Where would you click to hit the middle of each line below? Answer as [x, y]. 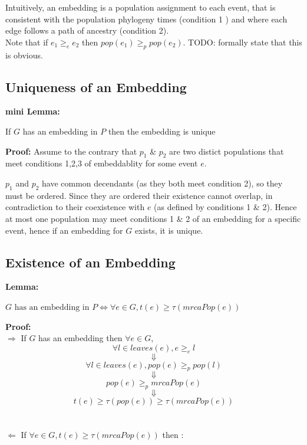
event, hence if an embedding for [64, 230]
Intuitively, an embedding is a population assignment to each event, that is [141, 7]
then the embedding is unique [162, 131]
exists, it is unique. [169, 230]
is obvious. [24, 55]
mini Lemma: [33, 111]
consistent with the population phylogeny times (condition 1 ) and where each [146, 19]
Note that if [27, 42]
